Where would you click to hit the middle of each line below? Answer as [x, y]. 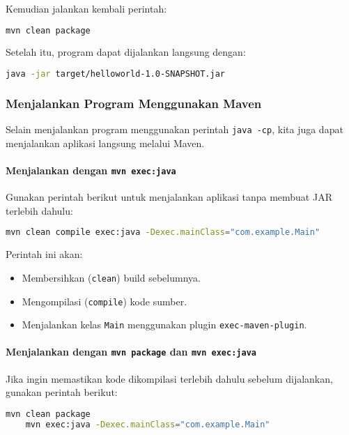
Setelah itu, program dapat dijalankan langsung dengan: [126, 52]
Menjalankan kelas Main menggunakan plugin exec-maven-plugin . [164, 325]
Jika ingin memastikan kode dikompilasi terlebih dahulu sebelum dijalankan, [169, 378]
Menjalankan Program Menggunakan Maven [134, 103]
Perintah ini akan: [44, 254]
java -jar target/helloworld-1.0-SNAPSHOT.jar [116, 74]
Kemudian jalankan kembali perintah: [86, 8]
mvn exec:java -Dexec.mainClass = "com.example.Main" [148, 424]
